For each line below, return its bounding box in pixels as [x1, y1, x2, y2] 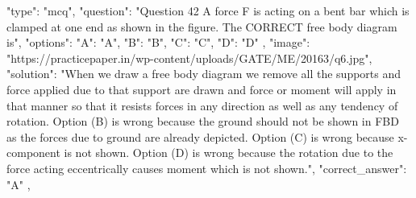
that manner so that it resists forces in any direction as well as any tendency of [6, 97, 398, 113]
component [6, 144, 60, 161]
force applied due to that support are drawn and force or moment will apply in [6, 80, 397, 97]
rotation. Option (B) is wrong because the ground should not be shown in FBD [6, 113, 399, 130]
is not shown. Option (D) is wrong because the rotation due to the [64, 144, 393, 161]
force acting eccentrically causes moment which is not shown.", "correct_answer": [6, 159, 407, 176]
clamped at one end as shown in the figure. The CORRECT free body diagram [6, 18, 397, 35]
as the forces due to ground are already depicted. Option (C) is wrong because [6, 128, 394, 145]
